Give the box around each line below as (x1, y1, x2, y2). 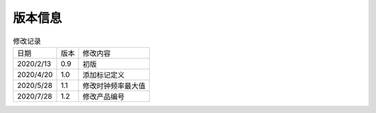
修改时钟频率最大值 (82, 80, 146, 90)
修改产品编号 (82, 92, 125, 101)
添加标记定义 (82, 70, 125, 80)
